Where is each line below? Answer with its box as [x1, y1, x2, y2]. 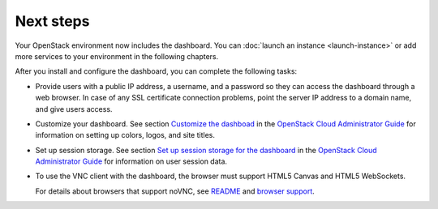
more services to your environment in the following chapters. [15, 51, 219, 61]
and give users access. [35, 104, 113, 113]
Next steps [15, 12, 90, 30]
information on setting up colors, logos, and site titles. [35, 130, 215, 140]
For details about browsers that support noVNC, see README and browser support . [35, 186, 316, 196]
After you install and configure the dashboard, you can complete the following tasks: [15, 66, 298, 76]
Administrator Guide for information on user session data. [35, 156, 227, 166]
